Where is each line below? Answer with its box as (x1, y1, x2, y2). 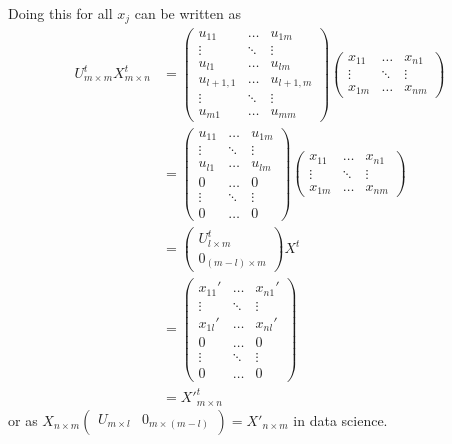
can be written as (134, 3, 241, 23)
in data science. (293, 409, 388, 430)
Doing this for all (8, 3, 113, 23)
